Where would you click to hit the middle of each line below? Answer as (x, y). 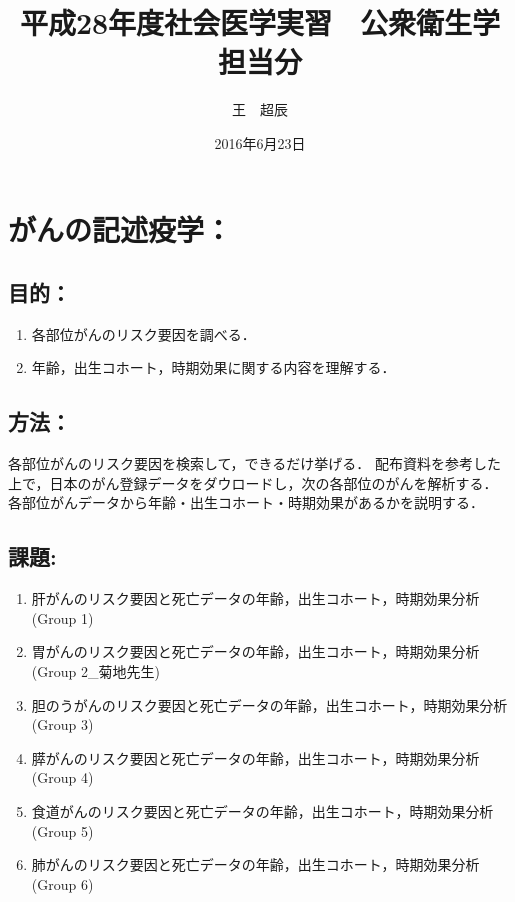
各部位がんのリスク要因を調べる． (143, 333)
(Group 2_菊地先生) (95, 671)
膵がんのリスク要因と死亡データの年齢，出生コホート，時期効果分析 (255, 757)
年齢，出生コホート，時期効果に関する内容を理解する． (213, 367)
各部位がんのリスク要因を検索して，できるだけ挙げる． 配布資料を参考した (254, 463)
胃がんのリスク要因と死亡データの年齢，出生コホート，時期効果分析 (255, 651)
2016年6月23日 (260, 142)
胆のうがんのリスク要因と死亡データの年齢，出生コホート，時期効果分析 (269, 704)
